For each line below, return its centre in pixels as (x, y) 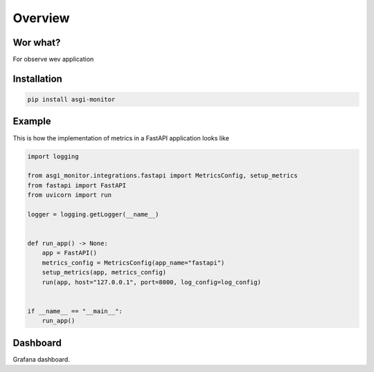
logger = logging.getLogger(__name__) (93, 214)
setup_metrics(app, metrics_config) (104, 272)
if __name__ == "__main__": (75, 311)
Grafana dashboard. (42, 359)
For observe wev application (53, 59)
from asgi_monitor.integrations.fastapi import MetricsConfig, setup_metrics (162, 176)
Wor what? (37, 43)
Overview (41, 18)
